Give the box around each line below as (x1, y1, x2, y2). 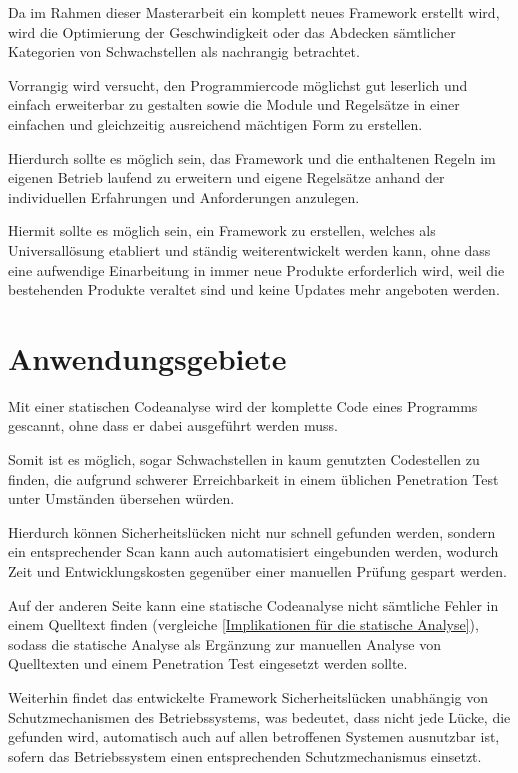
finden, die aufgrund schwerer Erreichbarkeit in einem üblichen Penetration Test (8, 468, 499, 489)
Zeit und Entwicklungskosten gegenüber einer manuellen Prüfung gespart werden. (8, 561, 508, 581)
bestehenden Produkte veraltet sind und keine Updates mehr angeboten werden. (8, 279, 500, 300)
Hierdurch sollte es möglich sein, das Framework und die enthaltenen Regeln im (8, 147, 496, 168)
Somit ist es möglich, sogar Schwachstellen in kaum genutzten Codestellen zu (8, 449, 480, 470)
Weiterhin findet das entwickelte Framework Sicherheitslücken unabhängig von (8, 686, 489, 707)
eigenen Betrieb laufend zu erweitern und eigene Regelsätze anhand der (8, 167, 445, 188)
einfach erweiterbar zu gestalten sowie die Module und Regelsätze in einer (8, 94, 460, 115)
